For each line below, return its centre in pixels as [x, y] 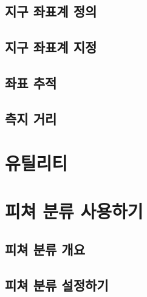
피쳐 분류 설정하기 [57, 285]
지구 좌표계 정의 [51, 11]
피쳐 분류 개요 [45, 249]
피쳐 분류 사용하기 [74, 210]
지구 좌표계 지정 [51, 47]
